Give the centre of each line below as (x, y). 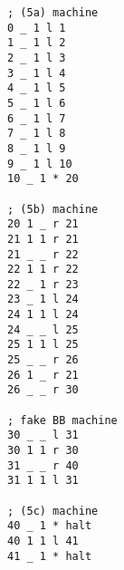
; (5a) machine (53, 13)
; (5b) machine (53, 209)
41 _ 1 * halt (50, 556)
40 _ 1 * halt (50, 526)
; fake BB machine (62, 420)
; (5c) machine (53, 511)
